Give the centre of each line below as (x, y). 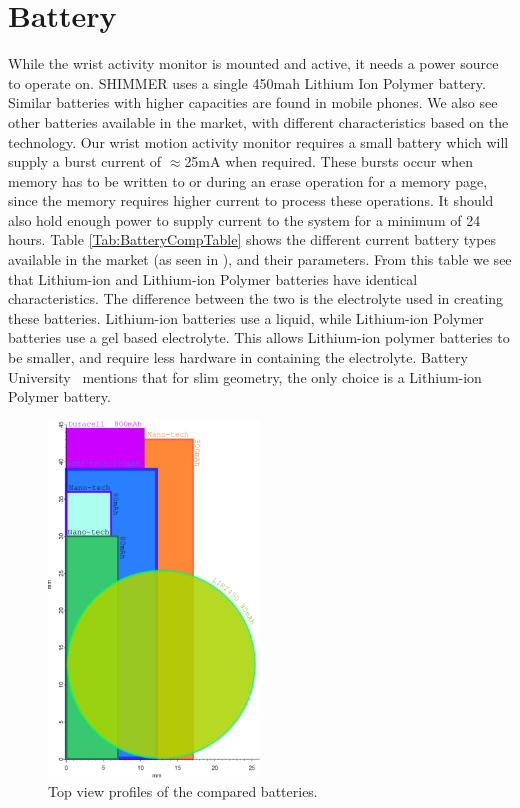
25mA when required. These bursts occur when (328, 161)
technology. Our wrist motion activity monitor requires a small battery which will (258, 141)
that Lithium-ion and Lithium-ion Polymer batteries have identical (213, 278)
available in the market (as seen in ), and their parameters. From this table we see (260, 259)
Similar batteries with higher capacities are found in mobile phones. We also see (253, 102)
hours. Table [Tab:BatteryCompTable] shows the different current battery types (252, 239)
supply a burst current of (85, 161)
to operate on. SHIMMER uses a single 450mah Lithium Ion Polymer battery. (247, 82)
